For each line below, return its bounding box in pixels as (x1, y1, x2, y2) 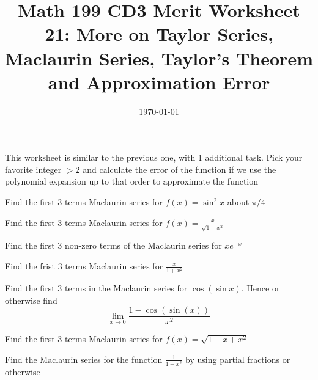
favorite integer (5, 163, 62, 175)
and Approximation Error (48, 69, 270, 94)
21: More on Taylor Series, (45, 21, 273, 46)
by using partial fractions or (185, 353, 290, 365)
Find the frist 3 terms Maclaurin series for (5, 259, 163, 272)
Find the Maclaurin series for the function (5, 353, 163, 365)
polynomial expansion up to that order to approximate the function (5, 175, 259, 188)
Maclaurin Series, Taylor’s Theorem (5, 45, 313, 70)
